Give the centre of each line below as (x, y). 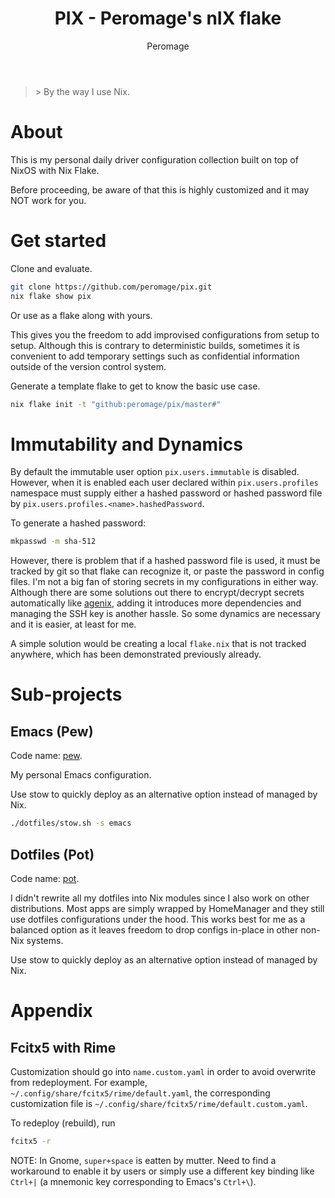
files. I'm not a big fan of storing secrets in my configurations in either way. (164, 582)
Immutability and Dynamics (126, 444)
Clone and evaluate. (51, 268)
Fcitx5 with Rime (63, 1047)
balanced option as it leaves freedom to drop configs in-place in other (154, 929)
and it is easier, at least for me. (73, 624)
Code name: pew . (46, 756)
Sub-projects (66, 694)
